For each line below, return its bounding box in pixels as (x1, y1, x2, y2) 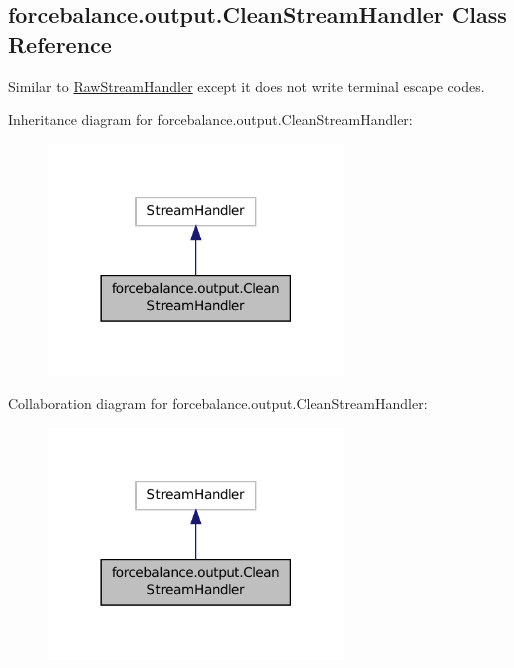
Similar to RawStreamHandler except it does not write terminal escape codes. (8, 75, 485, 96)
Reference (8, 28, 112, 59)
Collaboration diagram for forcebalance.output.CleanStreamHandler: (8, 393, 428, 414)
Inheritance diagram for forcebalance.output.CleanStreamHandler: (8, 109, 413, 130)
